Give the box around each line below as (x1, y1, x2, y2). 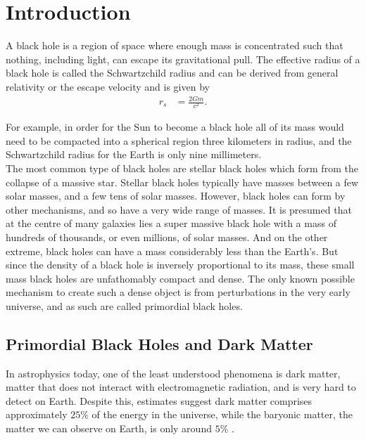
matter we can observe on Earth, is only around (6, 421, 212, 436)
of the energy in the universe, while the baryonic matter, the (91, 407, 353, 422)
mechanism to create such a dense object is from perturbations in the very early (6, 285, 351, 299)
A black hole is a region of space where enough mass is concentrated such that (6, 38, 343, 53)
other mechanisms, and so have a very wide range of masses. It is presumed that (6, 202, 352, 216)
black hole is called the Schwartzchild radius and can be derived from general (6, 65, 339, 80)
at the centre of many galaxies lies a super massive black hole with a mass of (6, 216, 336, 231)
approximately (6, 407, 68, 422)
